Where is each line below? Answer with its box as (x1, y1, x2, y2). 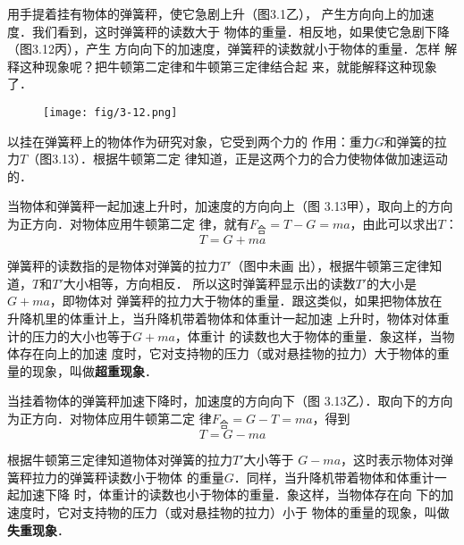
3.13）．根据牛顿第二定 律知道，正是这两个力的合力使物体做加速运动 (52, 149, 448, 168)
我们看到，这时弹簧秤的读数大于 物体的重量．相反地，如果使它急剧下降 (31, 21, 450, 40)
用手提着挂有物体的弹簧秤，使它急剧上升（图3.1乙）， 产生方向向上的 (7, 4, 409, 22)
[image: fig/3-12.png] (43, 105, 178, 119)
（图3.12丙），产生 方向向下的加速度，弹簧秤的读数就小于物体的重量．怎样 (7, 39, 441, 58)
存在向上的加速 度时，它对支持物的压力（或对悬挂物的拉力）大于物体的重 (19, 344, 450, 363)
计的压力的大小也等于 (7, 326, 132, 345)
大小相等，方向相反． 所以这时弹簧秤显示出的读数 (63, 273, 356, 292)
